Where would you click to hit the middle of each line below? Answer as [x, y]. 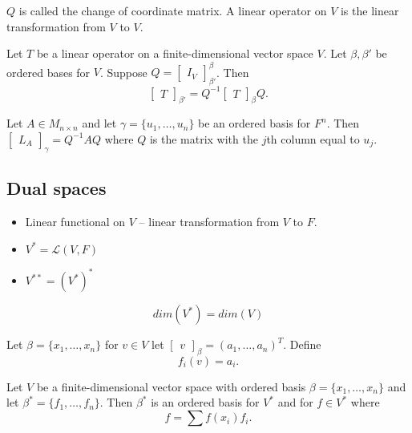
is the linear [370, 10]
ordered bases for [48, 72]
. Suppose [123, 72]
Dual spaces [57, 188]
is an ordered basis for [205, 402]
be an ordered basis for [254, 123]
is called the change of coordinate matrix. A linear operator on [173, 10]
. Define [302, 344]
